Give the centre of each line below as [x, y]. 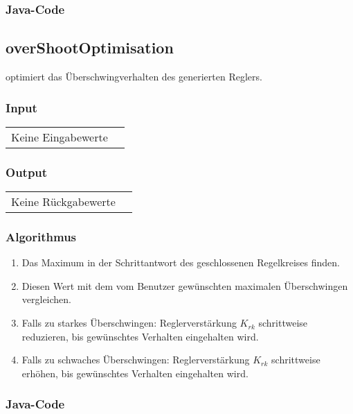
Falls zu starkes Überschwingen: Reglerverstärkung [129, 323]
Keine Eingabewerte [60, 137]
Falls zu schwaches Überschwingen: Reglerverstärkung [136, 360]
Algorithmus [41, 236]
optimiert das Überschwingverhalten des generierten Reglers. [134, 77]
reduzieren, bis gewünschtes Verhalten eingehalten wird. [140, 336]
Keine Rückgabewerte [63, 202]
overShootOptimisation [90, 48]
